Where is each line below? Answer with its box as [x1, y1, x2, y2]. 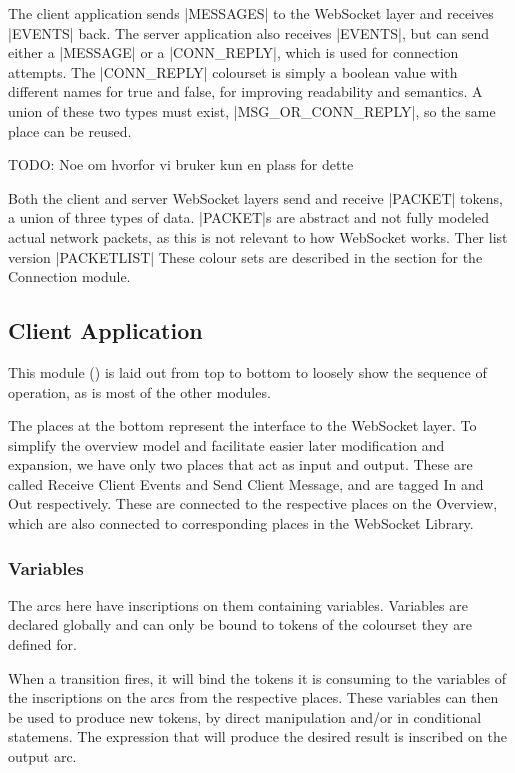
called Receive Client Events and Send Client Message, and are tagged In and [8, 473, 484, 494]
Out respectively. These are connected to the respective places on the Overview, [8, 493, 498, 514]
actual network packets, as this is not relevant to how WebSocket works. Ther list [8, 226, 508, 247]
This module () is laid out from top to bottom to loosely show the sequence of [8, 361, 487, 382]
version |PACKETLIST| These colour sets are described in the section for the [8, 246, 483, 267]
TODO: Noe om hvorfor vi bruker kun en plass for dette [8, 154, 354, 175]
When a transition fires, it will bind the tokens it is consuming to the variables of [8, 667, 506, 688]
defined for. [8, 634, 77, 655]
